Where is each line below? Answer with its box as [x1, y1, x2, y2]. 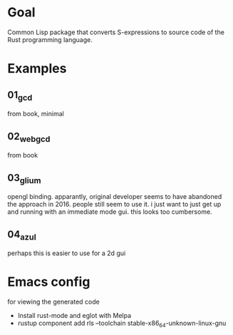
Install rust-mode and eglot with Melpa [17, 311, 132, 320]
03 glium [7, 172, 41, 185]
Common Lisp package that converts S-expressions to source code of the [7, 28, 224, 36]
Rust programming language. [7, 35, 93, 43]
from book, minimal [7, 110, 64, 118]
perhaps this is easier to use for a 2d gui [7, 249, 126, 257]
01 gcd [7, 88, 33, 103]
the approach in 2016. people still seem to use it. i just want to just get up [7, 200, 222, 209]
